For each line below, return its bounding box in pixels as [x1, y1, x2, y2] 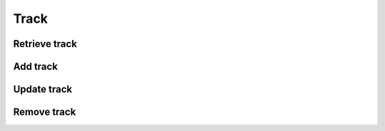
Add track [13, 61, 58, 73]
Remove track [13, 106, 76, 118]
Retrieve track [13, 38, 78, 50]
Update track [13, 83, 73, 95]
